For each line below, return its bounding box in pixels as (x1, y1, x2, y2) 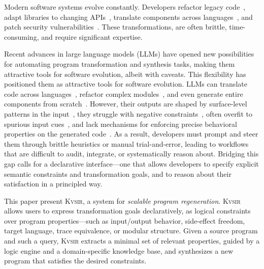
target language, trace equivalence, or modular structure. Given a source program (4, 225, 258, 236)
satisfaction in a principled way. (4, 178, 103, 189)
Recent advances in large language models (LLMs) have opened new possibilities (4, 48, 254, 59)
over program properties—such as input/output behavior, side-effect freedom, (4, 215, 245, 226)
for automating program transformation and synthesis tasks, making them (4, 58, 235, 69)
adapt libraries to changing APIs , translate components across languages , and (4, 11, 253, 22)
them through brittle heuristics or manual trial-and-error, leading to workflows (4, 138, 249, 149)
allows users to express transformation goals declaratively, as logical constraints (4, 205, 251, 216)
